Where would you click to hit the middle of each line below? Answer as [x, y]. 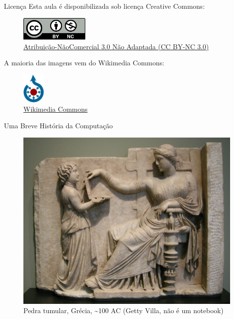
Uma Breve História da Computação [58, 125]
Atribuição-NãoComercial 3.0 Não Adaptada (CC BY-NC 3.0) [116, 46]
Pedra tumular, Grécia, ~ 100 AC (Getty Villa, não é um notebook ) [124, 310]
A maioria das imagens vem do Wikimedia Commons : [84, 63]
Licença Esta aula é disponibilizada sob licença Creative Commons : [104, 6]
